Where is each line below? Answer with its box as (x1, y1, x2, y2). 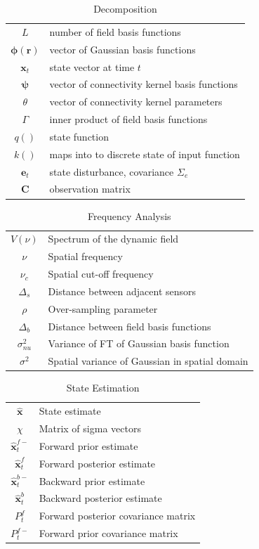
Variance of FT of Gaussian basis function (48, 336, 230, 351)
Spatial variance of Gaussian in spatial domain (48, 354, 248, 368)
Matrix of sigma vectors (39, 421, 141, 436)
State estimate (39, 403, 101, 418)
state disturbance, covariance (49, 164, 174, 179)
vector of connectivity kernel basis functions (49, 77, 238, 91)
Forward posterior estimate (39, 456, 156, 470)
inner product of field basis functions (49, 112, 208, 127)
